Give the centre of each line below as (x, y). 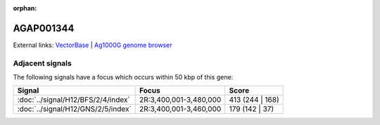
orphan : (25, 8)
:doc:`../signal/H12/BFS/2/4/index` (74, 100)
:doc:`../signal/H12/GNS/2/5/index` (74, 109)
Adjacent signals (42, 63)
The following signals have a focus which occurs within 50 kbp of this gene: (123, 77)
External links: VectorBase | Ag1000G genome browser (93, 45)
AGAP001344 (44, 28)
